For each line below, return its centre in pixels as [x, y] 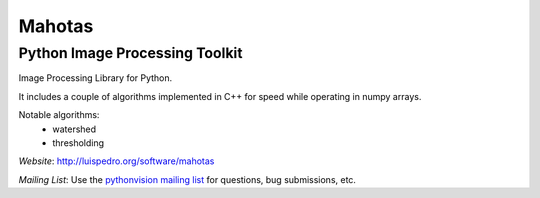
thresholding [78, 142]
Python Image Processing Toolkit [130, 53]
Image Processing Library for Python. [95, 78]
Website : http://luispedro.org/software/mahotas [116, 161]
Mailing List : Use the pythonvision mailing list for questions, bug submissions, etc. [187, 179]
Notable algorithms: [59, 115]
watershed [74, 129]
